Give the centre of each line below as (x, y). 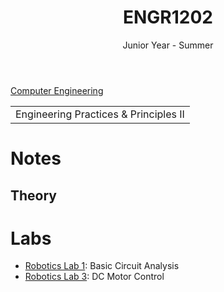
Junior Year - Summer (168, 45)
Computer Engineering (57, 90)
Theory (34, 195)
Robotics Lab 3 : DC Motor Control (94, 277)
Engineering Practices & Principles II (100, 114)
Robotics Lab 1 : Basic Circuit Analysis (102, 266)
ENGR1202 (168, 17)
